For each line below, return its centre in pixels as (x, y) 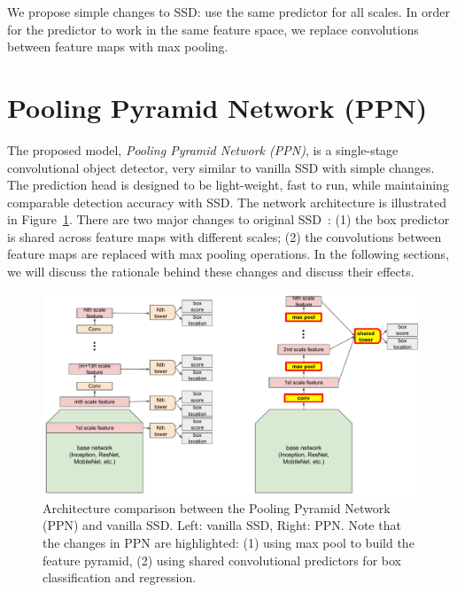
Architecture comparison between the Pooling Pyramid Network (217, 507)
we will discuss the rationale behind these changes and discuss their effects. (211, 272)
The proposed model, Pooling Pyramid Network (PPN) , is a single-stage (203, 149)
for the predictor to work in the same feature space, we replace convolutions (213, 29)
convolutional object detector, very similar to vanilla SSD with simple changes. (221, 167)
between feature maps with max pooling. (118, 47)
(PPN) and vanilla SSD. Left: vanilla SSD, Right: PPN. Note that (222, 525)
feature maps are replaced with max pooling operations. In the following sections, (228, 254)
